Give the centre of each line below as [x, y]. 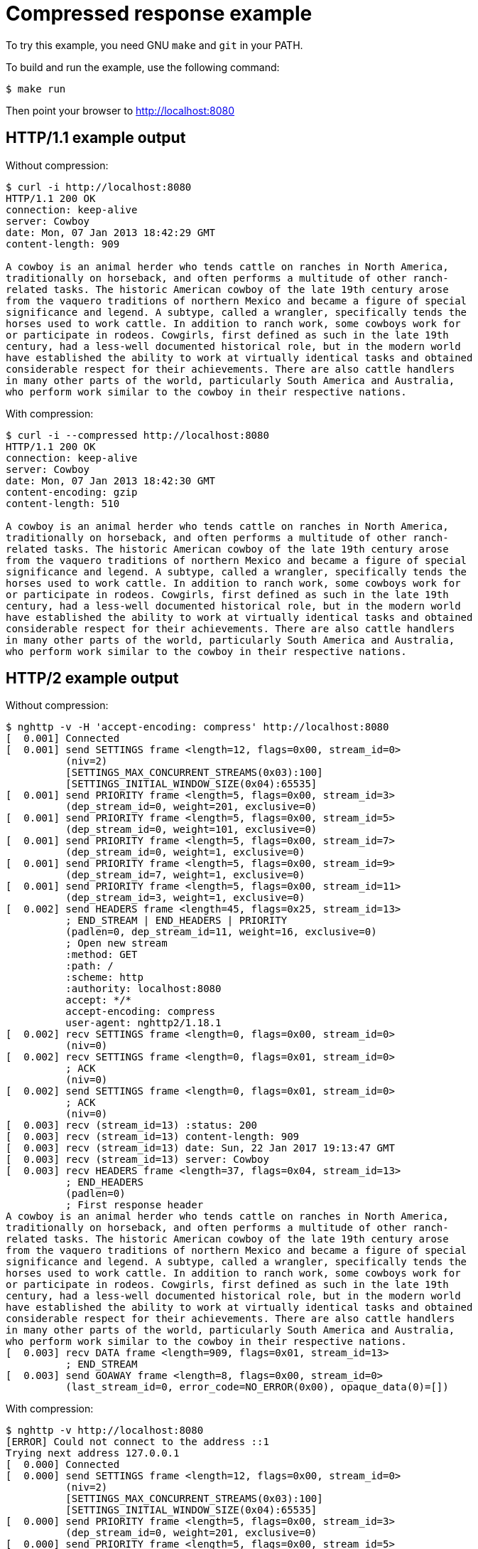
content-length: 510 [63, 503]
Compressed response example [159, 14]
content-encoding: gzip [72, 492]
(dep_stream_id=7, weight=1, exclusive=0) [185, 875]
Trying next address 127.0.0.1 [93, 1453]
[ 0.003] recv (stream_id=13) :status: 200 [132, 1125]
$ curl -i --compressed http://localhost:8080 [137, 435]
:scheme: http [104, 978]
